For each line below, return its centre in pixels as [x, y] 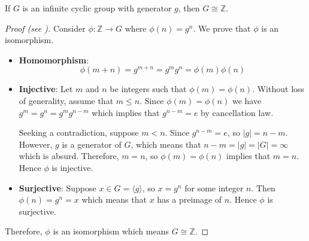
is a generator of [92, 144]
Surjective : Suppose [57, 187]
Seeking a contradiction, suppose [79, 132]
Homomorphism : [54, 60]
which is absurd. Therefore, [69, 156]
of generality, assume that [66, 101]
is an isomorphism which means [111, 231]
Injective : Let [46, 89]
